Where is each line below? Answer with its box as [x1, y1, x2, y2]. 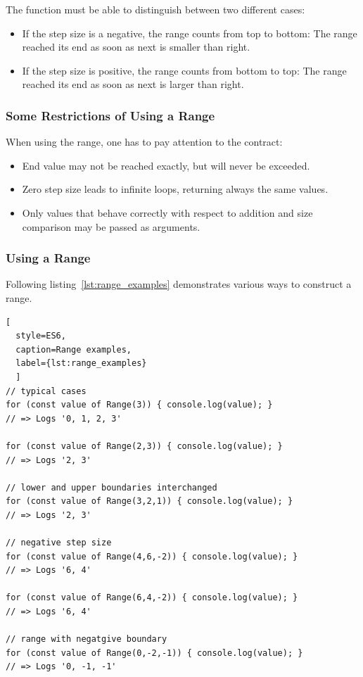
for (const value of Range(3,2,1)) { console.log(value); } [6, 496, 293, 507]
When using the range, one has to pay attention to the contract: [6, 134, 283, 149]
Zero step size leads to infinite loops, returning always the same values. [22, 182, 329, 196]
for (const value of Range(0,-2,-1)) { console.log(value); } [6, 647, 303, 658]
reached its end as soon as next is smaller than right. [22, 39, 250, 54]
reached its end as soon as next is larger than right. [22, 77, 244, 91]
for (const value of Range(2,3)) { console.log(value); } [6, 441, 283, 451]
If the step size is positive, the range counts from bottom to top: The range [22, 63, 347, 77]
